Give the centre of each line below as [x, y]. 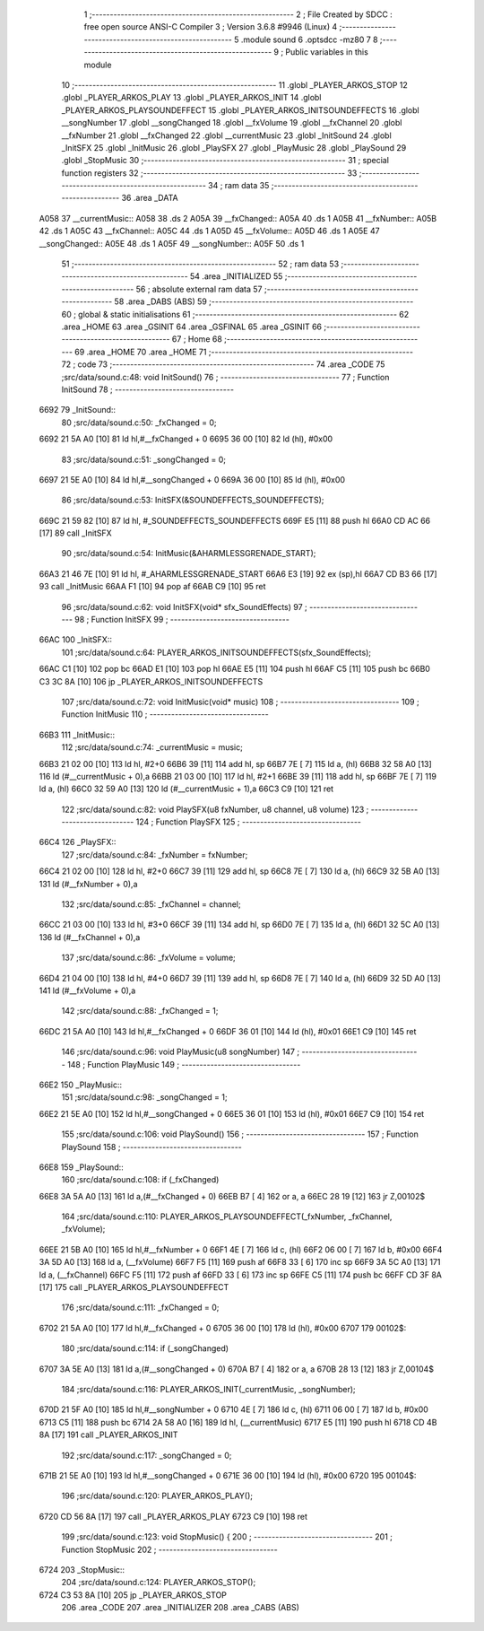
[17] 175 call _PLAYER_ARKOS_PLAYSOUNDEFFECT [134, 1287]
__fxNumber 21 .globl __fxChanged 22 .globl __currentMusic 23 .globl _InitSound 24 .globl [226, 135]
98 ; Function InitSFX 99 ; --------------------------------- [182, 620]
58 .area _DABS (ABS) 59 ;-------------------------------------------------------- [264, 301]
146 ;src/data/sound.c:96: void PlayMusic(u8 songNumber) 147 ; [181, 1052]
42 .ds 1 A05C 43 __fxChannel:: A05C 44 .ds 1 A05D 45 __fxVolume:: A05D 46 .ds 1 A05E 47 [209, 231]
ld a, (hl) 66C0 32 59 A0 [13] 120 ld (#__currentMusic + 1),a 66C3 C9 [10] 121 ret [186, 789]
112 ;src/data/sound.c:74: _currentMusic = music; [152, 747]
